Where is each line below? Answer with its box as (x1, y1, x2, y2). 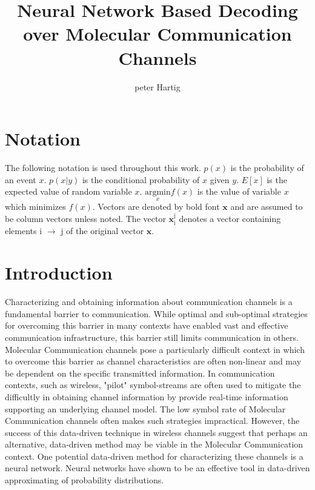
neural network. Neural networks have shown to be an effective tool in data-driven (5, 461, 310, 474)
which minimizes (5, 200, 66, 213)
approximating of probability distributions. (5, 474, 164, 486)
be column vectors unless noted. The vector (5, 212, 166, 225)
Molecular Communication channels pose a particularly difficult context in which (5, 343, 305, 355)
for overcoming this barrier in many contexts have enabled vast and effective (5, 319, 288, 332)
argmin (144, 188, 171, 197)
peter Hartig (134, 80, 181, 93)
